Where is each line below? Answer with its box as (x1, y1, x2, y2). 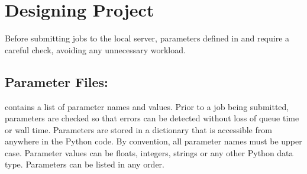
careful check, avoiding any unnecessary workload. (5, 43, 186, 56)
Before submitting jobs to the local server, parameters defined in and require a (5, 32, 290, 44)
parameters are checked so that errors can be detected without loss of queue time (5, 112, 299, 124)
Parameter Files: (5, 72, 108, 91)
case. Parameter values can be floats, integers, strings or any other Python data (5, 146, 293, 159)
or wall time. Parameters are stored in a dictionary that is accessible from (5, 123, 272, 136)
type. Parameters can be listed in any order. (5, 158, 165, 170)
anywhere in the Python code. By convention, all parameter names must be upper (5, 135, 302, 147)
